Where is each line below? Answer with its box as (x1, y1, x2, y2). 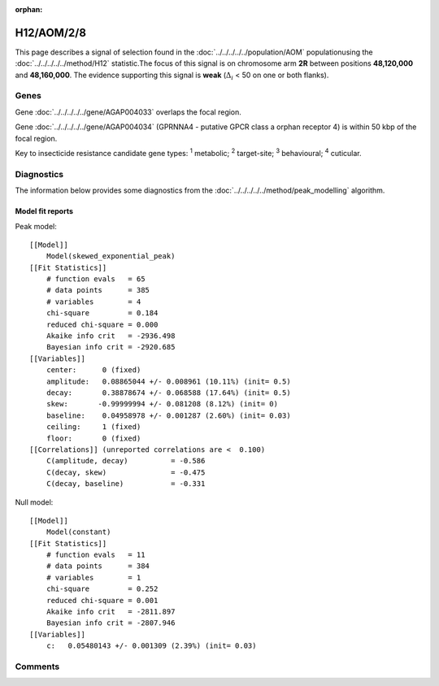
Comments (15, 661, 60, 672)
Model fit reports (15, 206, 73, 216)
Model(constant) (46, 528, 111, 536)
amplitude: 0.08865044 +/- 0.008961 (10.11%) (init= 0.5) (46, 376, 292, 386)
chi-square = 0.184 (46, 309, 159, 318)
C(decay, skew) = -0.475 (46, 467, 206, 477)
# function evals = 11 (46, 550, 146, 560)
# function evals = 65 (46, 275, 146, 284)
